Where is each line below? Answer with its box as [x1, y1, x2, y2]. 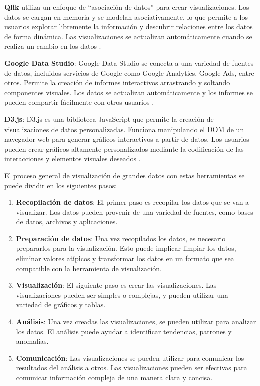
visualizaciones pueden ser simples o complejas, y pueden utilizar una [16, 289, 228, 300]
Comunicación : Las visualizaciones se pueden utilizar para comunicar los [16, 352, 244, 363]
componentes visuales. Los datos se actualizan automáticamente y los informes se [4, 87, 253, 97]
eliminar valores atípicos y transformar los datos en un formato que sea [16, 253, 234, 264]
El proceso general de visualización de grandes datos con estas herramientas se [4, 170, 245, 180]
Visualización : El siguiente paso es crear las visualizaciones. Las [16, 280, 217, 290]
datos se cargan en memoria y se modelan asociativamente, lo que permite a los [4, 11, 248, 22]
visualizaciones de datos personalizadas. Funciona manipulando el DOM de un [4, 123, 244, 134]
